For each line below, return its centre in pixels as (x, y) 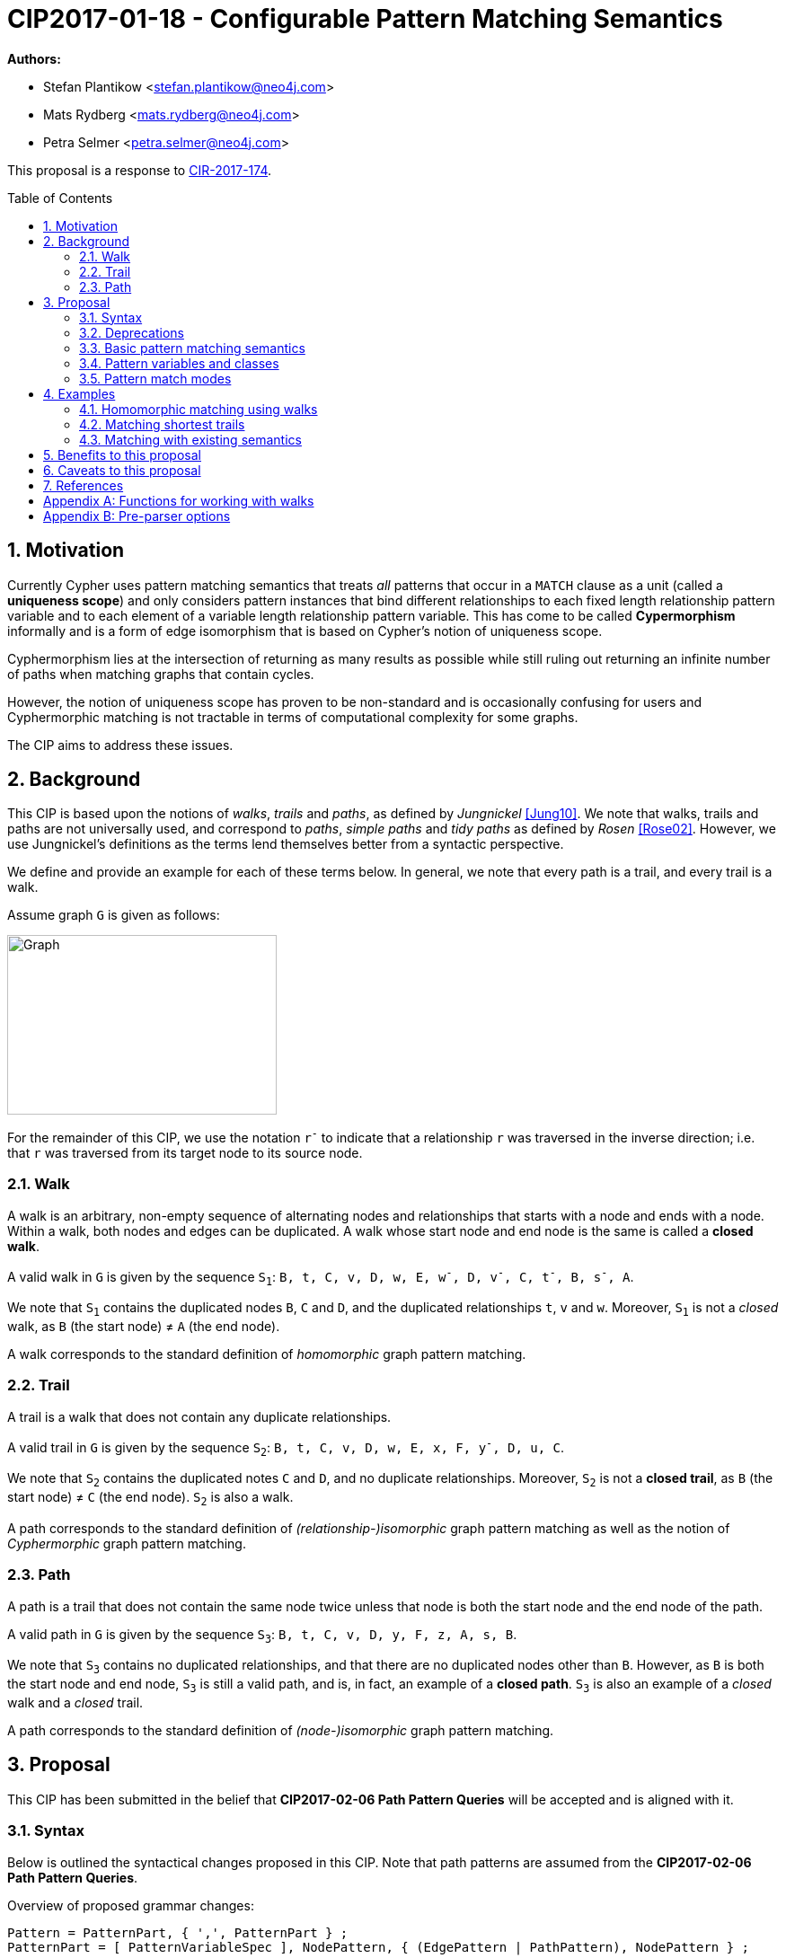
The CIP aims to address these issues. (120, 745)
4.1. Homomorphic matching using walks (199, 409)
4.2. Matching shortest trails (162, 424)
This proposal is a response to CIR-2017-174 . (140, 170)
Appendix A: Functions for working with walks (179, 500)
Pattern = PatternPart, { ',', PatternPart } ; (178, 1932)
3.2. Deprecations (132, 332)
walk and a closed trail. (75, 1703)
